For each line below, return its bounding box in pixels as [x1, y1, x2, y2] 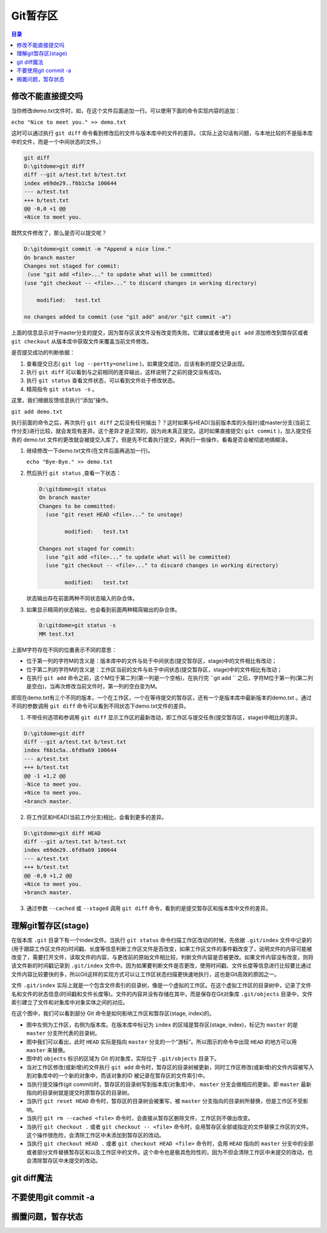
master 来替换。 [26, 1046, 69, 1053]
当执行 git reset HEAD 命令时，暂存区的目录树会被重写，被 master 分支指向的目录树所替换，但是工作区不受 [26, 1098, 303, 1105]
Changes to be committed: [39, 503, 116, 509]
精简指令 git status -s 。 [26, 386, 98, 393]
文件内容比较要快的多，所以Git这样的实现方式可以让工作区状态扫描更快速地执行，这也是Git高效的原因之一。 [11, 970, 280, 977]
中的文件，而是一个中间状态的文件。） [11, 138, 104, 145]
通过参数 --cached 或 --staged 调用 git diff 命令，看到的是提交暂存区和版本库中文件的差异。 [26, 905, 271, 912]
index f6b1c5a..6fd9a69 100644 [24, 747, 117, 754]
